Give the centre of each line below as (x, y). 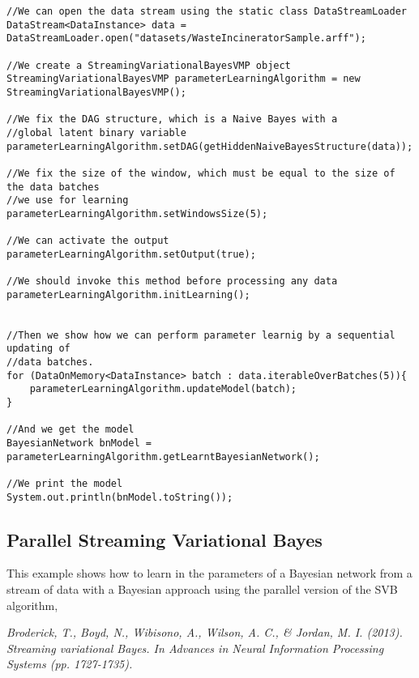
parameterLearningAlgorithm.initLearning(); (128, 294)
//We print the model (65, 483)
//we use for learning (68, 200)
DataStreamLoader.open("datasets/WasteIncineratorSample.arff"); (186, 38)
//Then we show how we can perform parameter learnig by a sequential (201, 335)
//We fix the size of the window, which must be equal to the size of (201, 173)
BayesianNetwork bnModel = (79, 443)
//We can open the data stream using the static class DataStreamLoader (207, 11)
